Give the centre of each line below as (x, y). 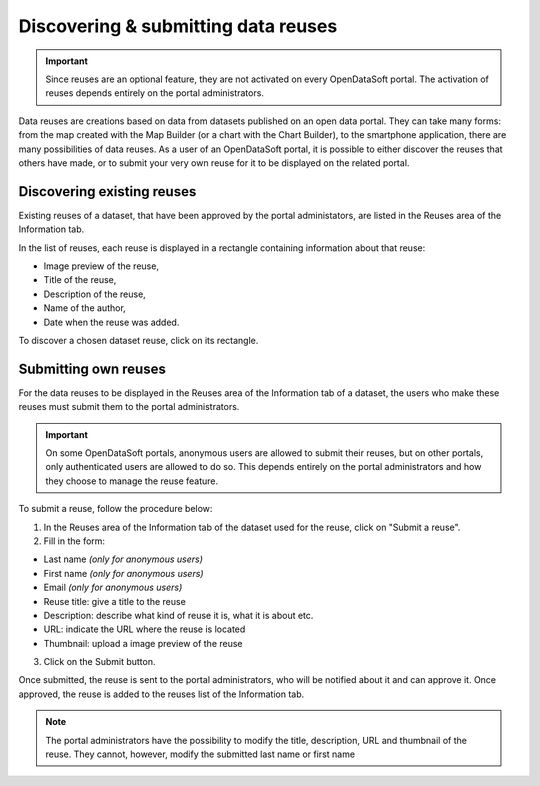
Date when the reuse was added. (111, 322)
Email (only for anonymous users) (113, 587)
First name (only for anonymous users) (123, 573)
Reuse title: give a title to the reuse (115, 601)
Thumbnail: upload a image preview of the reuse (143, 643)
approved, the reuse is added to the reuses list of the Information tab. (161, 694)
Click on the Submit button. (99, 662)
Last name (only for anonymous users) (123, 559)
